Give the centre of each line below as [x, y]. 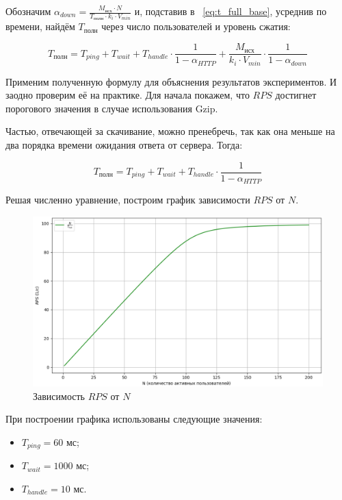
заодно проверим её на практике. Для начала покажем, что [128, 95]
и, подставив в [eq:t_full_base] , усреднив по [231, 11]
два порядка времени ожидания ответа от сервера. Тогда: [124, 144]
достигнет [296, 95]
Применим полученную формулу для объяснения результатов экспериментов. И [171, 81]
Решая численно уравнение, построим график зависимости [128, 200]
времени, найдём [40, 26]
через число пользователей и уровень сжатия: [196, 26]
